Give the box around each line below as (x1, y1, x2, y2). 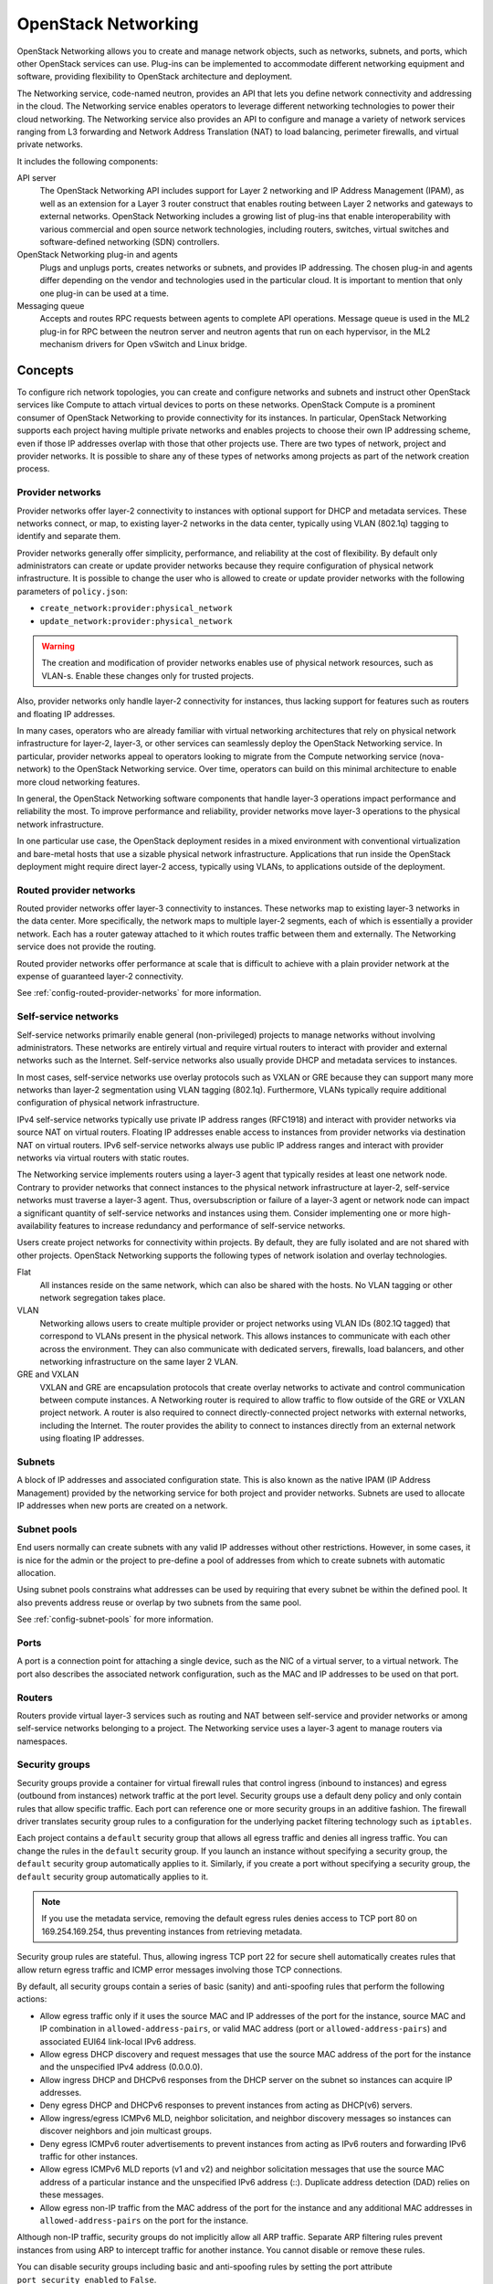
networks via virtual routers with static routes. (16, 1152, 190, 1164)
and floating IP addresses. (16, 708, 116, 719)
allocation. (16, 1568, 57, 1579)
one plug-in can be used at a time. (39, 288, 169, 299)
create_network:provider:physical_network (39, 603, 233, 614)
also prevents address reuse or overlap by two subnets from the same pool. (16, 1597, 301, 1608)
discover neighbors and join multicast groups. (39, 2125, 213, 2137)
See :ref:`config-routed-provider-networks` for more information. (16, 988, 262, 999)
